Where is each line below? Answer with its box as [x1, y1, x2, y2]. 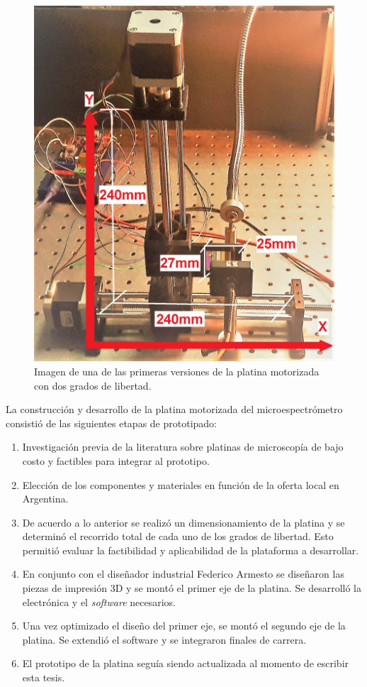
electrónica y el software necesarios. [22, 594, 176, 609]
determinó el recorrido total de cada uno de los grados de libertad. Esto [22, 529, 334, 544]
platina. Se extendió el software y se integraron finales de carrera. [22, 632, 307, 647]
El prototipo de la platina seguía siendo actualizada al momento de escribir [22, 656, 349, 671]
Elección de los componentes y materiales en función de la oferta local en [22, 477, 339, 492]
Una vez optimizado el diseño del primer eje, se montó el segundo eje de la [22, 618, 346, 633]
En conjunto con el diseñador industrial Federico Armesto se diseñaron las [22, 566, 344, 581]
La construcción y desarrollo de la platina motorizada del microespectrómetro [6, 402, 343, 417]
